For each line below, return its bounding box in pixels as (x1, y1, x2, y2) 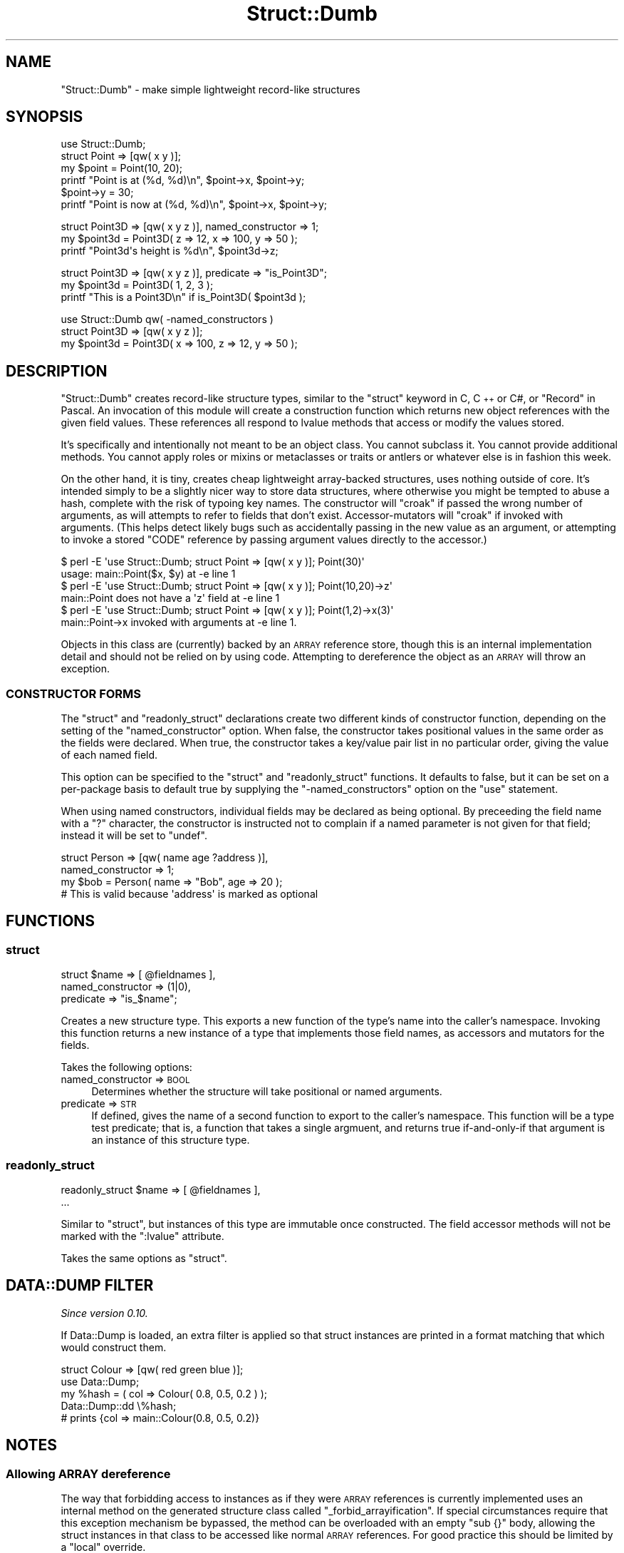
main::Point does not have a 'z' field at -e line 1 (61, 592, 280, 605)
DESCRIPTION (6, 362, 108, 380)
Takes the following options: (61, 1061, 192, 1074)
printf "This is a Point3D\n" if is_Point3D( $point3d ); (61, 291, 306, 304)
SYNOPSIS (6, 108, 83, 126)
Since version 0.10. (61, 1306, 148, 1319)
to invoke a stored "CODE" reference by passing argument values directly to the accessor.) (61, 533, 487, 546)
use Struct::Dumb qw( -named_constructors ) (61, 313, 274, 326)
